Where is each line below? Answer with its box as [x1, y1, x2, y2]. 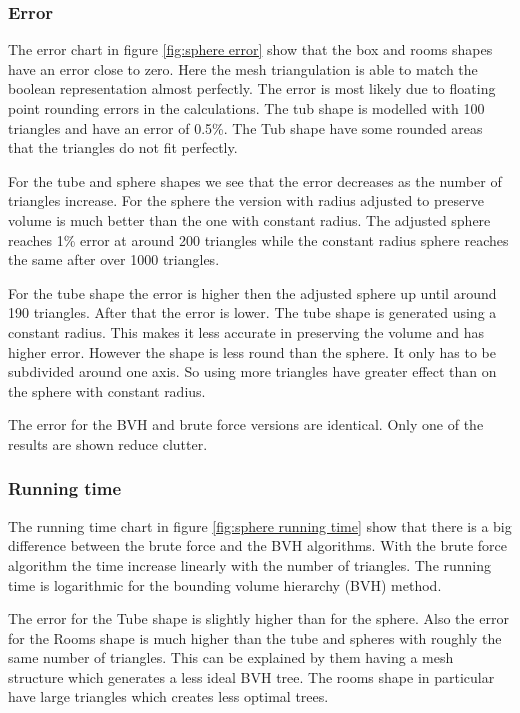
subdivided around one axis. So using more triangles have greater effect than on [8, 361, 497, 382]
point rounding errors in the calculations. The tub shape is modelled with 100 [8, 98, 485, 118]
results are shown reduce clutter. [8, 433, 208, 454]
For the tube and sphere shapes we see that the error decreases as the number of [8, 170, 502, 191]
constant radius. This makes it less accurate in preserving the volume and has [8, 321, 484, 342]
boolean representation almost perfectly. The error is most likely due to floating [8, 78, 496, 99]
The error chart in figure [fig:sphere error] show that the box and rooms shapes [8, 39, 493, 60]
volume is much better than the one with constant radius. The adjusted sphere [8, 209, 491, 230]
